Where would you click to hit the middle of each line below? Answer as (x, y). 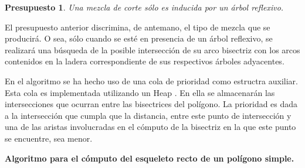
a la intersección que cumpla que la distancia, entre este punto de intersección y (148, 115)
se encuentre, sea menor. (49, 138)
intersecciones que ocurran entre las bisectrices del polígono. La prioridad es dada (151, 104)
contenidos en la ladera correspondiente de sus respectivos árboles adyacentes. (145, 61)
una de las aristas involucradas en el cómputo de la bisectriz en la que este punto (150, 127)
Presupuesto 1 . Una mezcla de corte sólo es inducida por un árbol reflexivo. (144, 7)
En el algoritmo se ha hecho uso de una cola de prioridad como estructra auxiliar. (151, 80)
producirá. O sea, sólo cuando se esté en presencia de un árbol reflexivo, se (139, 38)
